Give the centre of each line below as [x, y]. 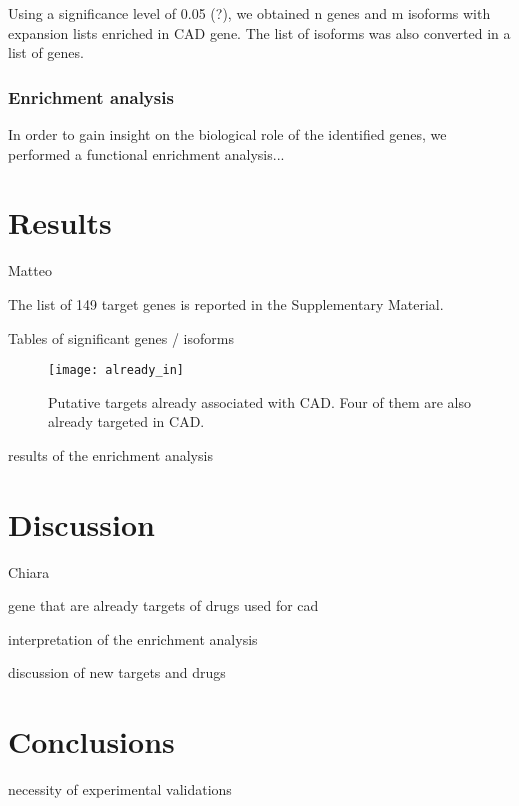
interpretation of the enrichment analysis [133, 638]
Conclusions [91, 741]
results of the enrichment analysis [110, 454]
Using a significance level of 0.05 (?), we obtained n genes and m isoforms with [249, 13]
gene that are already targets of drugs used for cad [163, 605]
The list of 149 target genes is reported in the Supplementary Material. [226, 303]
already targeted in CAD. [126, 421]
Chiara [29, 571]
